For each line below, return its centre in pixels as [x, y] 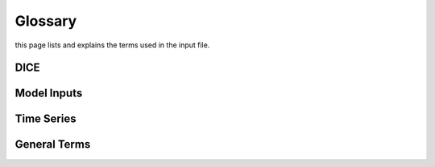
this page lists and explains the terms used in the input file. [112, 45]
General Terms [53, 145]
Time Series [46, 119]
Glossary [46, 21]
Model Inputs [49, 94]
